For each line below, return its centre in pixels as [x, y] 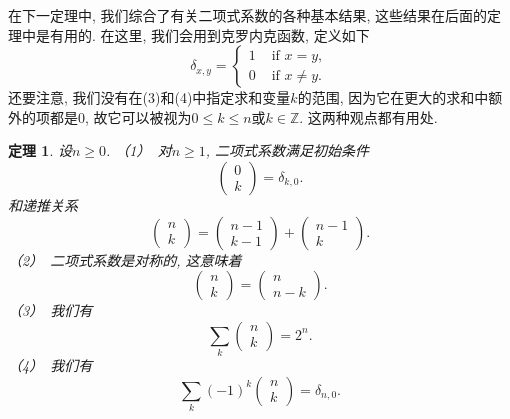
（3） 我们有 [50, 310]
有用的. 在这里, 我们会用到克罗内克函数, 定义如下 [209, 34]
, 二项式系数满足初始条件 [287, 150]
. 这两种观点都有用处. [368, 116]
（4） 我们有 [50, 365]
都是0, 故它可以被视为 [120, 116]
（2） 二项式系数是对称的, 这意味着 [125, 259]
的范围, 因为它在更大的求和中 [393, 97]
